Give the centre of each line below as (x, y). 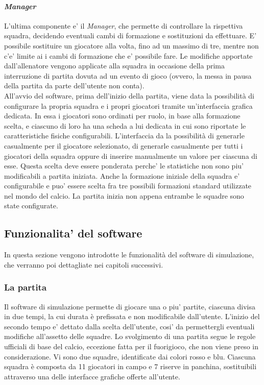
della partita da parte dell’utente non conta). (74, 86)
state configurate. (31, 206)
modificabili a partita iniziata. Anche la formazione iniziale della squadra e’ (122, 175)
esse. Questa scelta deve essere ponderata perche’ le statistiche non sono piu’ (124, 166)
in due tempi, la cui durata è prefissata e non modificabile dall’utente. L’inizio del (132, 316)
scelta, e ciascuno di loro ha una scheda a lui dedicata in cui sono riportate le (125, 125)
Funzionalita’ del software (73, 233)
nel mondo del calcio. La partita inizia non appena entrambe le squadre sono (124, 195)
